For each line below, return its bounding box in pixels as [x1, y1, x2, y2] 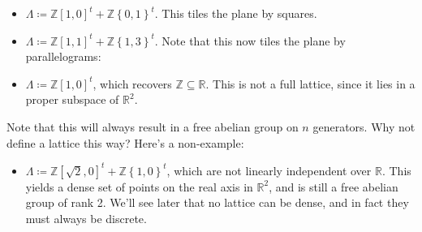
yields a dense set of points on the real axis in [25, 178, 253, 195]
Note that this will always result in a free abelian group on [6, 118, 299, 135]
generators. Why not [312, 118, 416, 135]
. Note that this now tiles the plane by [154, 32, 346, 49]
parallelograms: [25, 48, 101, 65]
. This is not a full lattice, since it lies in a [205, 75, 416, 92]
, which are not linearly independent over [166, 161, 372, 178]
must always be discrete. [25, 209, 147, 226]
